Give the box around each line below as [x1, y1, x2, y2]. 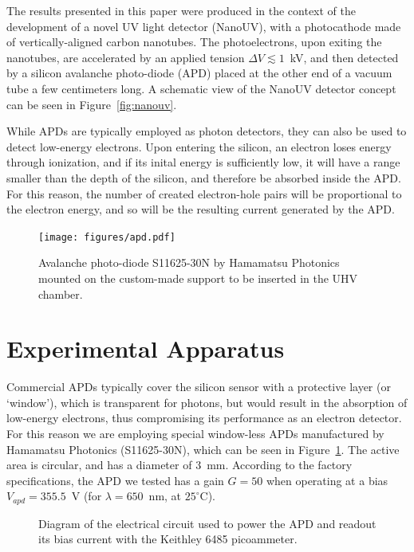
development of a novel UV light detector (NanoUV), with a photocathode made [6, 18, 401, 34]
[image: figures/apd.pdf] [38, 231, 175, 243]
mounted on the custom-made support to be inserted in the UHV [38, 269, 358, 286]
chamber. [38, 285, 83, 302]
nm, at [148, 487, 182, 504]
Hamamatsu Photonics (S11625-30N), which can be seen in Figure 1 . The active [6, 440, 400, 457]
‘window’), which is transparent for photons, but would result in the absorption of [6, 393, 408, 410]
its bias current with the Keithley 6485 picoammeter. [38, 530, 298, 547]
